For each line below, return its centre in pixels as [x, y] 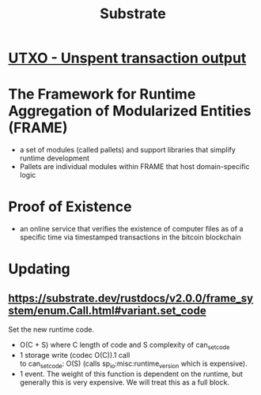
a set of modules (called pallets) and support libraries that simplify [127, 150]
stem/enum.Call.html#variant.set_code [108, 310]
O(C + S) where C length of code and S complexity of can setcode [125, 346]
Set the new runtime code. [51, 329]
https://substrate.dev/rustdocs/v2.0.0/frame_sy [131, 298]
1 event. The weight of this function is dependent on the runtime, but [131, 374]
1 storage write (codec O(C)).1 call [75, 355]
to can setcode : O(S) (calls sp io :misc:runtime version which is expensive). [133, 364]
